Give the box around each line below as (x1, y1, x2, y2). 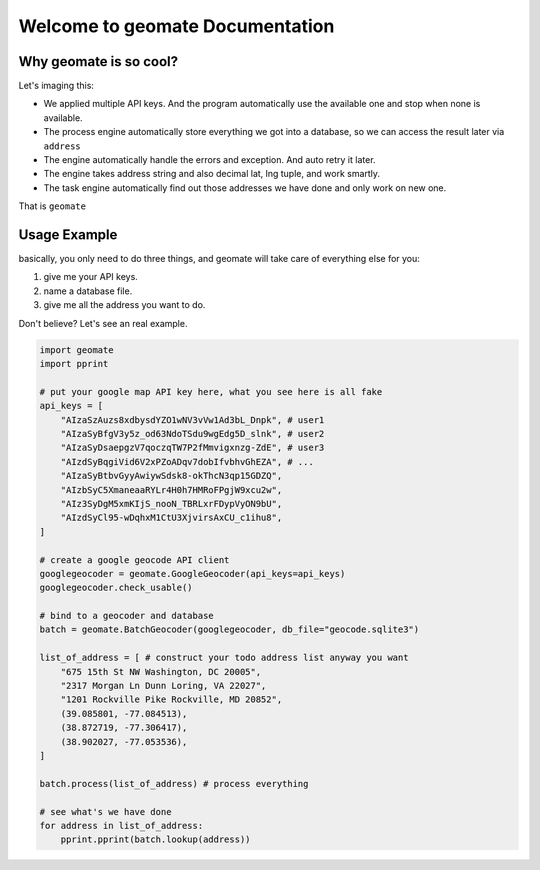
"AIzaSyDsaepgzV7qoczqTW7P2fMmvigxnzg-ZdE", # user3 (60, 442, 325, 454)
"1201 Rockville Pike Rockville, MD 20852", (60, 694, 283, 705)
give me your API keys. (43, 271, 139, 283)
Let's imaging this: (18, 80, 95, 92)
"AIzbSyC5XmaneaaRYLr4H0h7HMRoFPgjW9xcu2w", (60, 484, 283, 495)
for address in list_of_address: (39, 820, 204, 831)
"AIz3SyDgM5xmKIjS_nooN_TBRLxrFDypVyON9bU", (60, 498, 283, 509)
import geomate (39, 344, 114, 355)
